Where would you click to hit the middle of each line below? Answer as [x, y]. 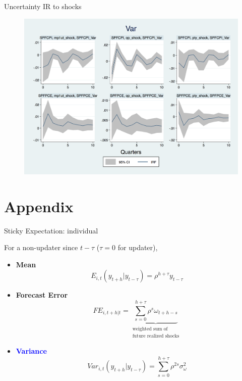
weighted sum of [150, 329]
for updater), [138, 247]
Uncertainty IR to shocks [43, 6]
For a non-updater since [41, 247]
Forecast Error [42, 295]
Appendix [39, 206]
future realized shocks [156, 336]
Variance [31, 351]
